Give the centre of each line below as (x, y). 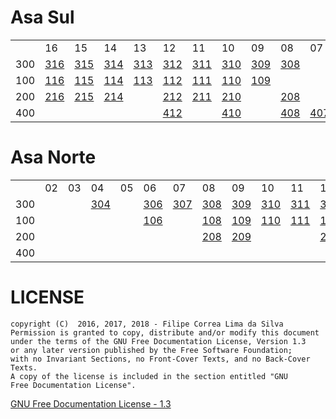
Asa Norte (53, 157)
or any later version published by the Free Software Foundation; (151, 350)
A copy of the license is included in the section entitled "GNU (149, 376)
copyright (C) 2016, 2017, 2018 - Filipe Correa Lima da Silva (147, 324)
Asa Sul (42, 17)
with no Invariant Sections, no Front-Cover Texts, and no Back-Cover (160, 359)
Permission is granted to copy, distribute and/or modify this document (165, 332)
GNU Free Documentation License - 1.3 (91, 403)
